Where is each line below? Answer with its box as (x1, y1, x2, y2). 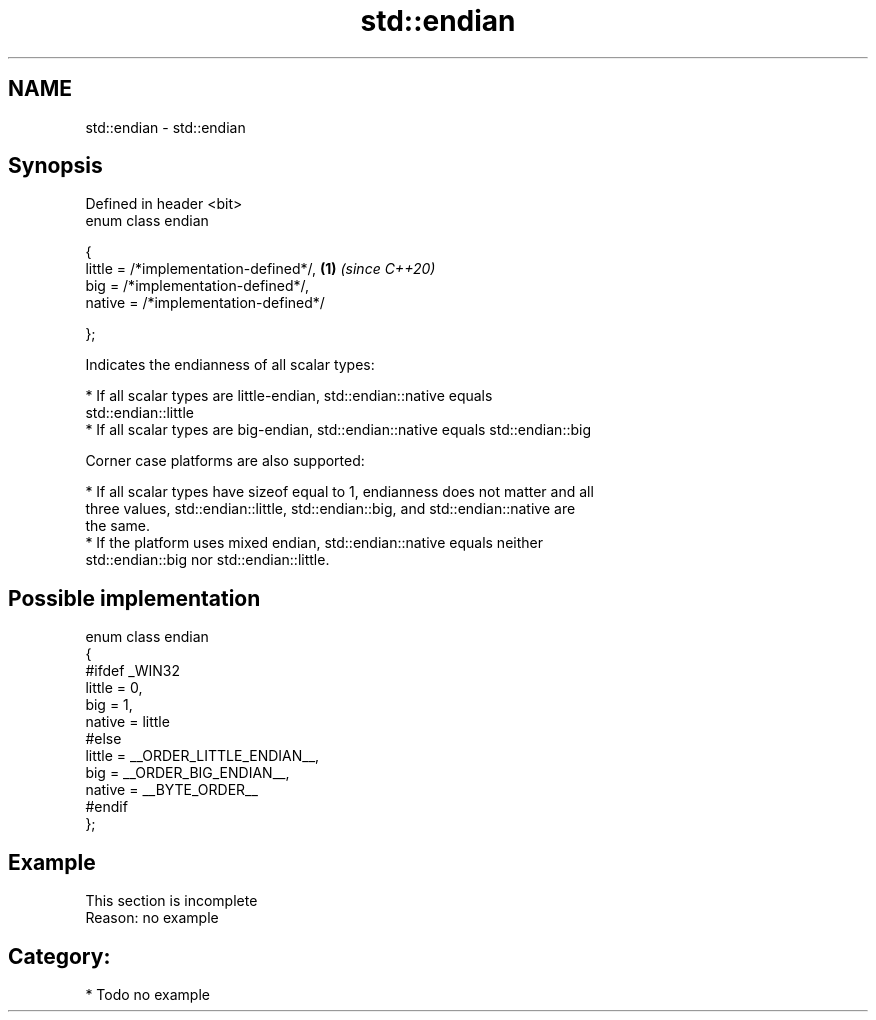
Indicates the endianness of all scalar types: (85, 356, 375, 374)
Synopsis (8, 153, 103, 179)
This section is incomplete (85, 892, 258, 910)
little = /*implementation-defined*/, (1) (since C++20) (85, 260, 436, 278)
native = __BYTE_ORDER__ (85, 781, 258, 799)
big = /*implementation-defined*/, (85, 277, 310, 295)
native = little (85, 713, 170, 731)
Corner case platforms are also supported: (85, 452, 365, 470)
